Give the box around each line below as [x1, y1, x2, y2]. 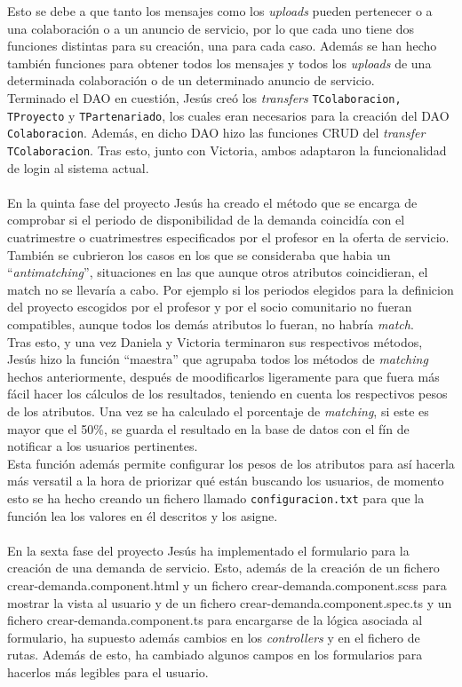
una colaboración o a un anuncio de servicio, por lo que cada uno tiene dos [7, 19, 415, 37]
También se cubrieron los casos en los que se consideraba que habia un [7, 245, 391, 264]
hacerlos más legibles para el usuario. [7, 662, 209, 681]
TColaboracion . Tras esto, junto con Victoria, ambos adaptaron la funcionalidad [7, 140, 447, 159]
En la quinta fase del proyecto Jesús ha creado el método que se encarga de [7, 193, 418, 211]
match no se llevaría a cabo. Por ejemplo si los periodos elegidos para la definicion [7, 280, 454, 298]
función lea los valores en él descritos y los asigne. [7, 506, 278, 525]
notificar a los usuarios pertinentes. [7, 437, 198, 455]
